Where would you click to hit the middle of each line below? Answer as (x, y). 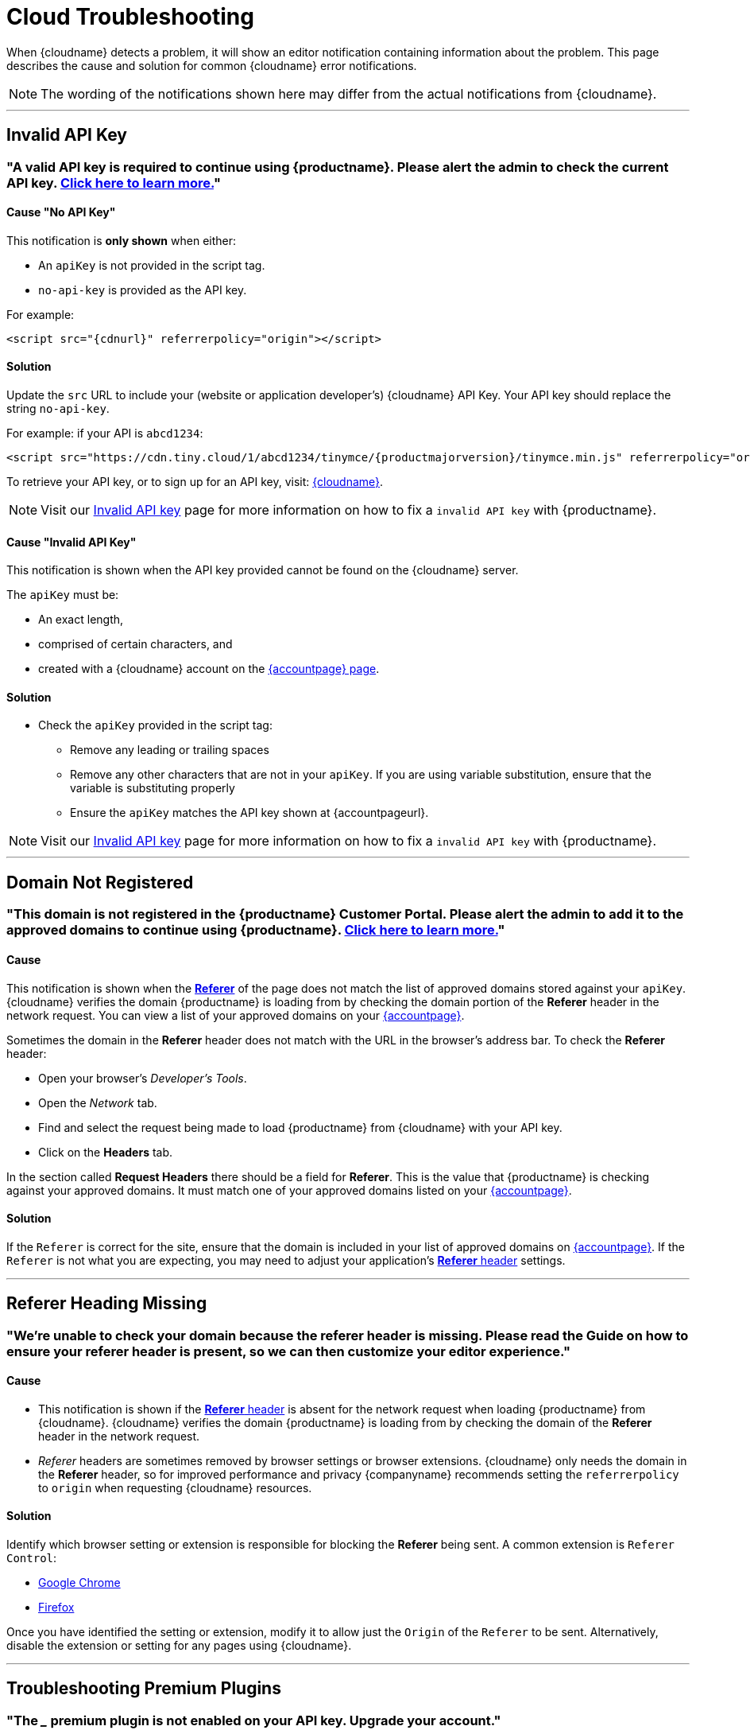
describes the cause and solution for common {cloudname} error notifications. (212, 65)
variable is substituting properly (153, 788)
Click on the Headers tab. (106, 1152)
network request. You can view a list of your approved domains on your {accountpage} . (236, 1015)
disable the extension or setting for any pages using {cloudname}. (179, 1646)
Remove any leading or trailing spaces (170, 750)
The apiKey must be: (63, 595)
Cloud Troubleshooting (130, 17)
